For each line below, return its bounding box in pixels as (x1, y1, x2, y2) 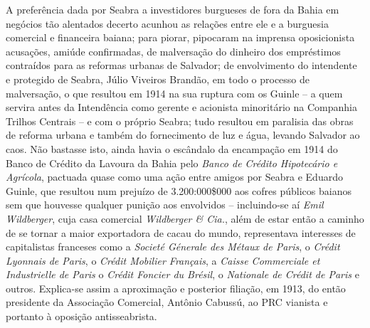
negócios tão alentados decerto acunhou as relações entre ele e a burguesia (6, 16, 329, 31)
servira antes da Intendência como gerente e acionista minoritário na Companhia (6, 100, 357, 115)
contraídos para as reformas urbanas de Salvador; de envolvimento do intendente (6, 58, 357, 73)
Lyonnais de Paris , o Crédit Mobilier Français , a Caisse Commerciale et (6, 253, 320, 268)
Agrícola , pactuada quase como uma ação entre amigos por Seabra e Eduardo (6, 169, 343, 184)
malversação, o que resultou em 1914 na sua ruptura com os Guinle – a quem (6, 85, 343, 100)
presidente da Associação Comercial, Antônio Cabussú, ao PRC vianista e (6, 295, 328, 310)
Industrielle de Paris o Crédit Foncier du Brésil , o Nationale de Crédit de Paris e (6, 267, 359, 282)
